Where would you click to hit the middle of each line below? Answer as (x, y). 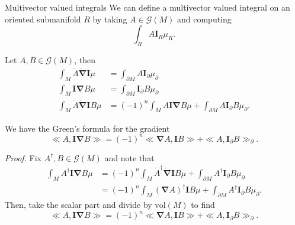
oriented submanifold (43, 19)
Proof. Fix (23, 157)
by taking (110, 19)
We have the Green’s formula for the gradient (87, 128)
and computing (204, 19)
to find (203, 205)
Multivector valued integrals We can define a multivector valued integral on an (147, 7)
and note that (129, 157)
